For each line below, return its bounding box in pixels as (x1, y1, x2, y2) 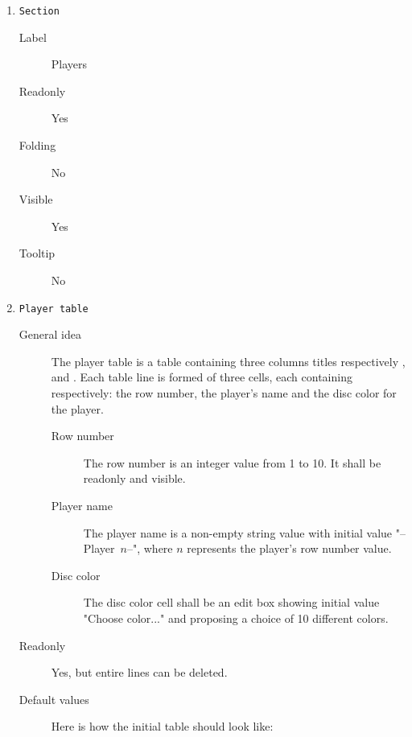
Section (19, 6, 60, 17)
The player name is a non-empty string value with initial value (83, 524, 393, 541)
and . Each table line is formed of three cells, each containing (51, 368, 352, 385)
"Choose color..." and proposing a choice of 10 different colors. (83, 609, 389, 626)
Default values (19, 690, 89, 707)
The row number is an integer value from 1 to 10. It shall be (83, 454, 381, 471)
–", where (126, 540, 173, 557)
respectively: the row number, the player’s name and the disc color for (51, 385, 397, 401)
